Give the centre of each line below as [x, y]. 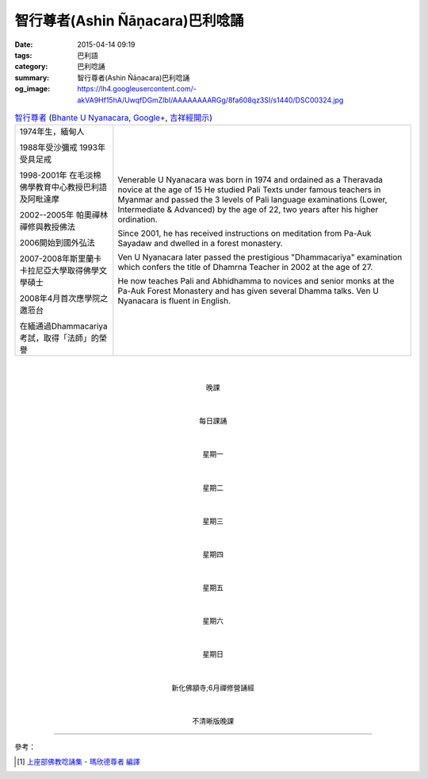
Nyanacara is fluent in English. [174, 301]
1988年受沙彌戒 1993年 [63, 148]
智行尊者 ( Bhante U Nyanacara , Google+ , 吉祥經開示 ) [114, 118]
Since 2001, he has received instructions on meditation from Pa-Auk [245, 233]
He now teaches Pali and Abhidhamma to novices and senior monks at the [256, 281]
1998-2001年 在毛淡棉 [60, 175]
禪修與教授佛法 [47, 227]
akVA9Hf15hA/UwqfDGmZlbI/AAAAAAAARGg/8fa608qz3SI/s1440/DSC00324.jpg [210, 100]
